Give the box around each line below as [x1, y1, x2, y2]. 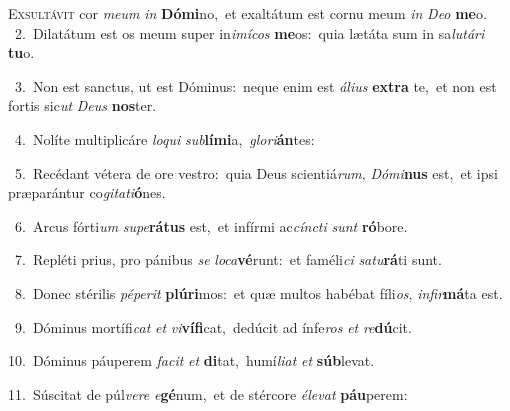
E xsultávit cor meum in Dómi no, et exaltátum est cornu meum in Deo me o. [8, 3, 487, 23]
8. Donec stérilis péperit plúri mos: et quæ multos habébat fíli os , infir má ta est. [14, 282, 503, 303]
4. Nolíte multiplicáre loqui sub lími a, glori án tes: [14, 128, 315, 149]
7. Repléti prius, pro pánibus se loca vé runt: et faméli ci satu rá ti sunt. [14, 249, 442, 270]
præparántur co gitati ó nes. [8, 182, 166, 203]
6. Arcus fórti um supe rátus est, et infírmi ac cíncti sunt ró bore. [14, 215, 408, 236]
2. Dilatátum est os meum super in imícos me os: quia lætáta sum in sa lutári [14, 22, 485, 43]
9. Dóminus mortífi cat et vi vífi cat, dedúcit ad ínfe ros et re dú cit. [14, 316, 412, 337]
